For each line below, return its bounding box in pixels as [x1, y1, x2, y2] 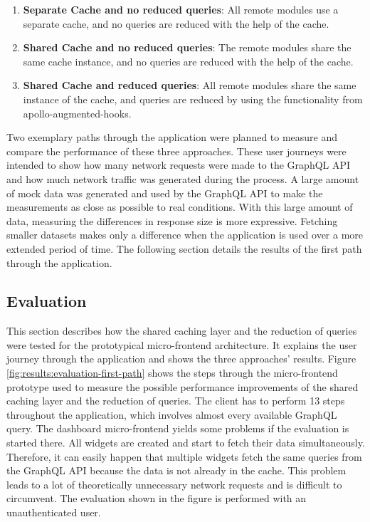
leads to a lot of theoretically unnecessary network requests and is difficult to [6, 476, 342, 491]
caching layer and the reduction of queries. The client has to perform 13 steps [6, 393, 345, 408]
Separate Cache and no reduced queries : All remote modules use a [23, 2, 339, 16]
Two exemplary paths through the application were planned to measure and [6, 130, 338, 145]
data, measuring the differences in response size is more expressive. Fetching [6, 213, 338, 228]
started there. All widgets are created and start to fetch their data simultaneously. [6, 435, 365, 450]
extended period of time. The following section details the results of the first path [6, 241, 362, 256]
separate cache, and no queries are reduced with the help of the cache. [23, 16, 329, 31]
